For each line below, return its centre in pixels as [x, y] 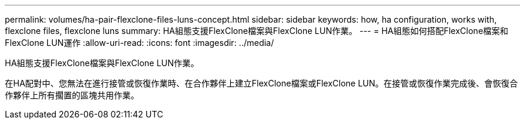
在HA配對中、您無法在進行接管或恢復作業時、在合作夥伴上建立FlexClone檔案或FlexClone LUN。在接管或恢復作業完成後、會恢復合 [262, 83]
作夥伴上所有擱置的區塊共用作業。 [72, 95]
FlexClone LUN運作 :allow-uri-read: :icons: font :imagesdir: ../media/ [140, 43]
